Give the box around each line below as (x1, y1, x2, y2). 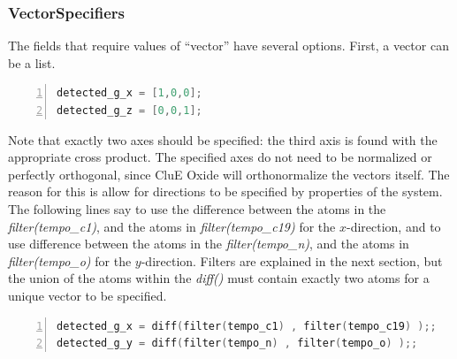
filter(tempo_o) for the (8, 251, 132, 270)
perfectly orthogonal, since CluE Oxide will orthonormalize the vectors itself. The (8, 164, 450, 183)
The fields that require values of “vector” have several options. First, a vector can (8, 36, 449, 55)
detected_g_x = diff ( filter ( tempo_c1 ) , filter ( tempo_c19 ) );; (57, 319, 437, 332)
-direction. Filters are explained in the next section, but (141, 251, 443, 270)
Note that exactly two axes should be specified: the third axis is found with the (8, 130, 438, 149)
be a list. (8, 53, 56, 72)
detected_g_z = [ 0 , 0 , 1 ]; (57, 104, 202, 117)
